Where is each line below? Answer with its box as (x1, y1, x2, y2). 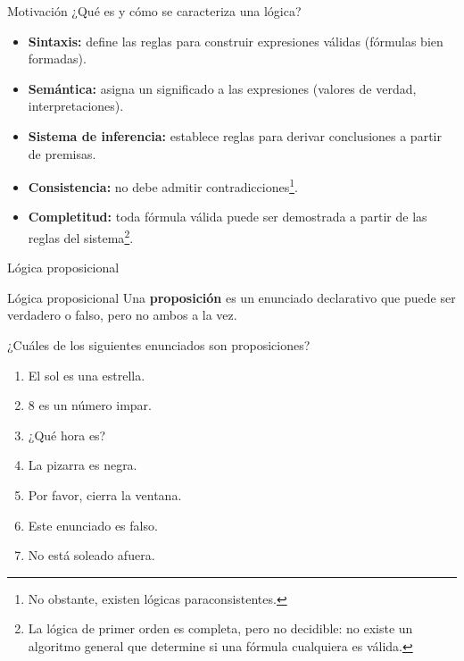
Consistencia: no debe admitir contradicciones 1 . (28, 175, 298, 196)
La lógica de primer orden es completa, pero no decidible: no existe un (28, 619, 413, 638)
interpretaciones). (28, 96, 124, 115)
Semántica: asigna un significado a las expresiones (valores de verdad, (28, 79, 417, 97)
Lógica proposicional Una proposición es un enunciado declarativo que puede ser (7, 288, 456, 306)
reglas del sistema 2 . (28, 226, 134, 247)
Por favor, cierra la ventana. (28, 486, 182, 504)
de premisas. (28, 144, 96, 163)
